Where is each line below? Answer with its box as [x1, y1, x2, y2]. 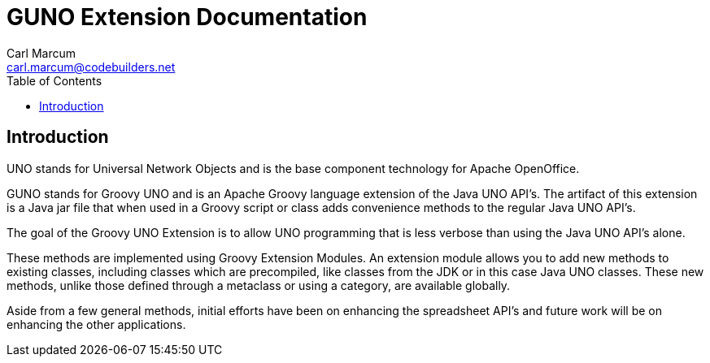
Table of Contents [7, 73, 102, 88]
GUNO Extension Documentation [7, 3, 368, 31]
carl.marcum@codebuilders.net [7, 59, 176, 74]
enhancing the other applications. [7, 317, 186, 331]
